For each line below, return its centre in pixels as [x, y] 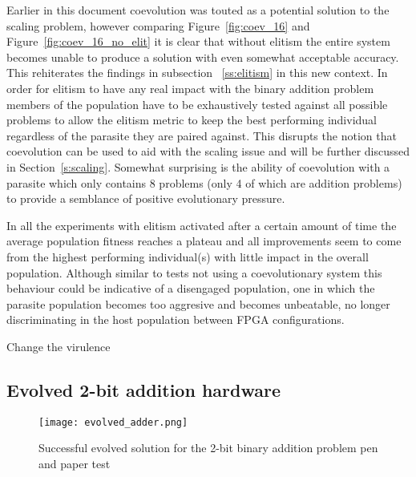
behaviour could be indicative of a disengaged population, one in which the [191, 288]
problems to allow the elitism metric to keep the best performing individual [192, 120]
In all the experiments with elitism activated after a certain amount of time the [202, 225]
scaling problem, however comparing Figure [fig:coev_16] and [158, 25]
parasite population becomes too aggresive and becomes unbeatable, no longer [198, 303]
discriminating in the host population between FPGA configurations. [176, 319]
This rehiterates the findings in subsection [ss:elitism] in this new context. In [197, 73]
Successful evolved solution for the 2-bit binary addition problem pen [208, 448]
